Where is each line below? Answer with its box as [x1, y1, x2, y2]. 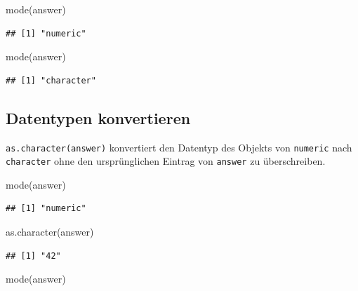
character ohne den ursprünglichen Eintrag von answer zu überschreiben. [6, 154, 326, 168]
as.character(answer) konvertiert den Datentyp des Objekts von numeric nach [6, 140, 352, 154]
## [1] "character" [6, 75, 96, 86]
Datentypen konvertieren [6, 107, 191, 128]
